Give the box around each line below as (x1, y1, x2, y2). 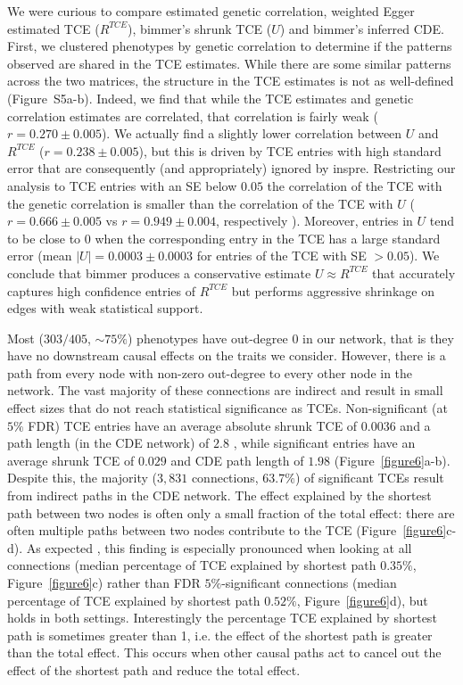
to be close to (7, 228, 81, 247)
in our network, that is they (302, 328, 454, 347)
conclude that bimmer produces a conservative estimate (7, 263, 311, 282)
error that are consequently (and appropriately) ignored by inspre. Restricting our (7, 159, 456, 177)
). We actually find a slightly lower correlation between (101, 124, 402, 143)
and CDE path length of (170, 450, 304, 469)
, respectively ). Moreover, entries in (216, 211, 413, 230)
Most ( (7, 328, 44, 347)
